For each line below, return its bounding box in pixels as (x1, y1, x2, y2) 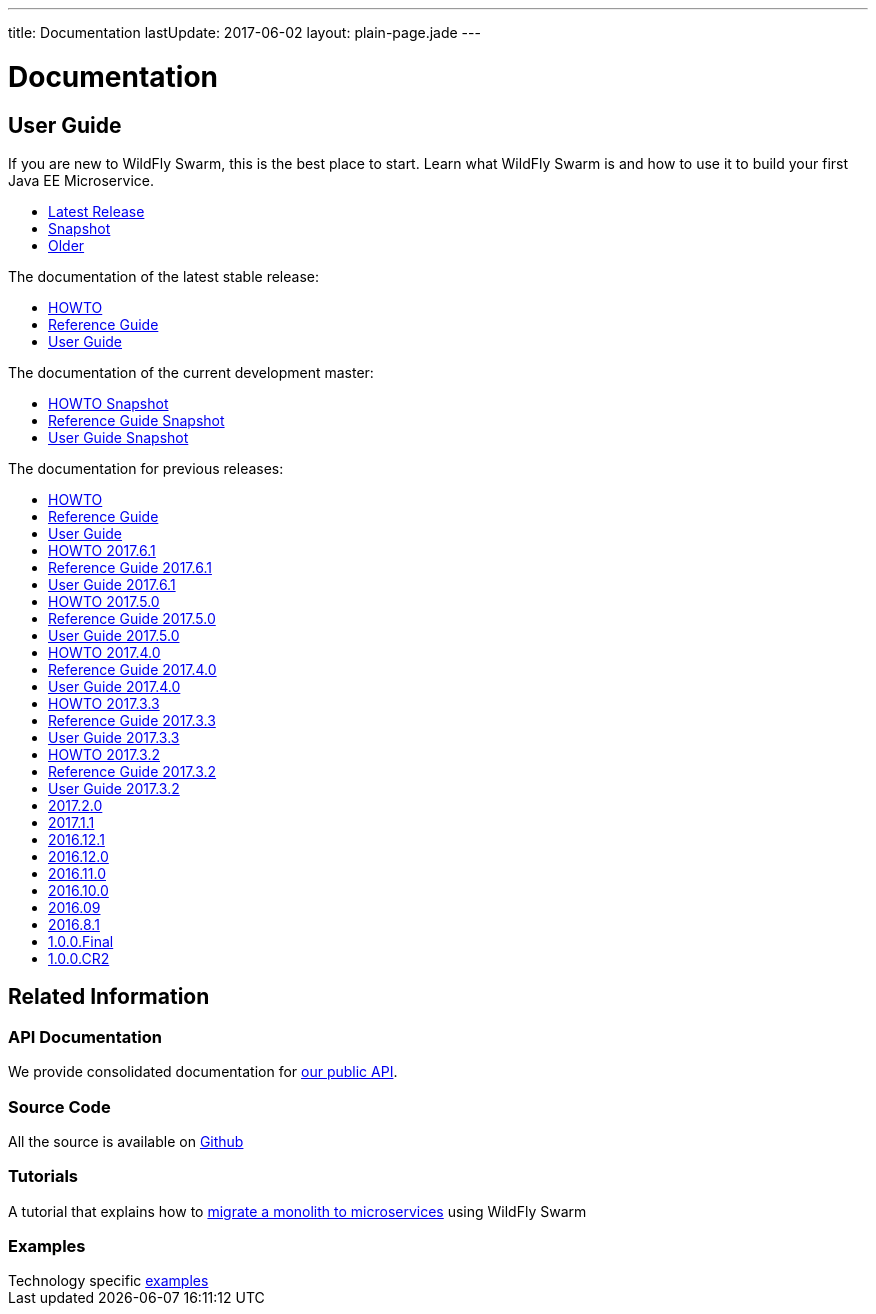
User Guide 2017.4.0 (48, 677, 181, 695)
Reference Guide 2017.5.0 (48, 609, 216, 627)
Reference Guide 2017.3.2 (48, 762, 217, 780)
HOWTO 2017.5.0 (48, 592, 160, 610)
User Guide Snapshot (48, 428, 189, 446)
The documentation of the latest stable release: (8, 267, 319, 285)
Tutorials (8, 1166, 79, 1187)
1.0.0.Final (48, 932, 114, 950)
